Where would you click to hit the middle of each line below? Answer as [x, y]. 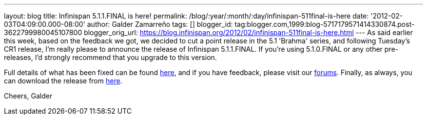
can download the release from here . [63, 81]
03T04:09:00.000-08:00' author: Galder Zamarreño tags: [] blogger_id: [118, 24]
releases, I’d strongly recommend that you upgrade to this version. [110, 57]
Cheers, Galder [28, 96]
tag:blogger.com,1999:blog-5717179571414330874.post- [325, 24]
